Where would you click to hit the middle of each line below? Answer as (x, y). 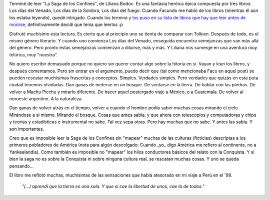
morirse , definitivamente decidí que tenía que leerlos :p (66, 24)
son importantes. (27, 129)
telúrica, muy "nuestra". (34, 54)
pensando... (21, 166)
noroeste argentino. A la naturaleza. (46, 99)
